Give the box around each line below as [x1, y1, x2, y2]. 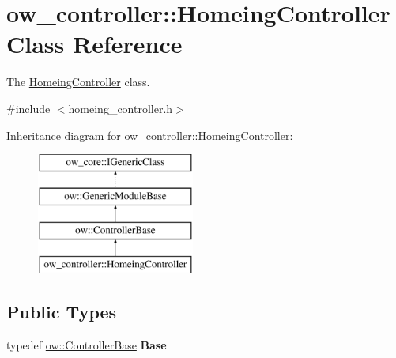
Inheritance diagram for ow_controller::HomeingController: [6, 126, 293, 143]
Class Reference [6, 28, 183, 60]
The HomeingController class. [6, 73, 150, 90]
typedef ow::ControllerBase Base [6, 337, 167, 353]
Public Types [6, 300, 117, 324]
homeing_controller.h [68, 100, 173, 116]
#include [6, 100, 51, 116]
